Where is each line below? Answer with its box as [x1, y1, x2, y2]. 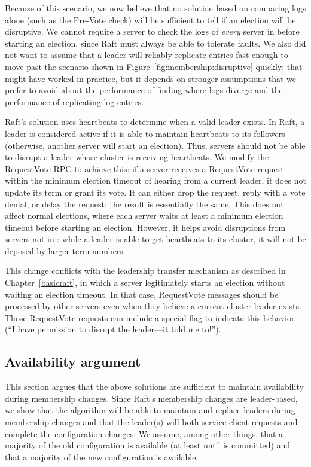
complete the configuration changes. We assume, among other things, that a [5, 427, 283, 439]
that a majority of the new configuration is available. [5, 450, 199, 463]
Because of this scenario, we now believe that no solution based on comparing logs [5, 2, 306, 14]
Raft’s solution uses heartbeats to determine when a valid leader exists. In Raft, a [5, 115, 305, 128]
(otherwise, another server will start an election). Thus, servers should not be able [5, 139, 306, 151]
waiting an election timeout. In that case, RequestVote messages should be [5, 288, 279, 300]
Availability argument [5, 352, 141, 371]
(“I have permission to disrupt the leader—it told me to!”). [5, 323, 221, 335]
